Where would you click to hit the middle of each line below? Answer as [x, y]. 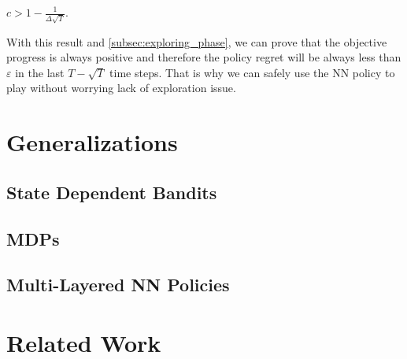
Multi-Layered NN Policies [118, 285]
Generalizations [92, 142]
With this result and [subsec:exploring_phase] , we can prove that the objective [197, 41]
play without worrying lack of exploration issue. [121, 88]
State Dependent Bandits [112, 192]
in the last [40, 72]
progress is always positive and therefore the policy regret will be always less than [204, 57]
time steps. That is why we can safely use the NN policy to [252, 72]
